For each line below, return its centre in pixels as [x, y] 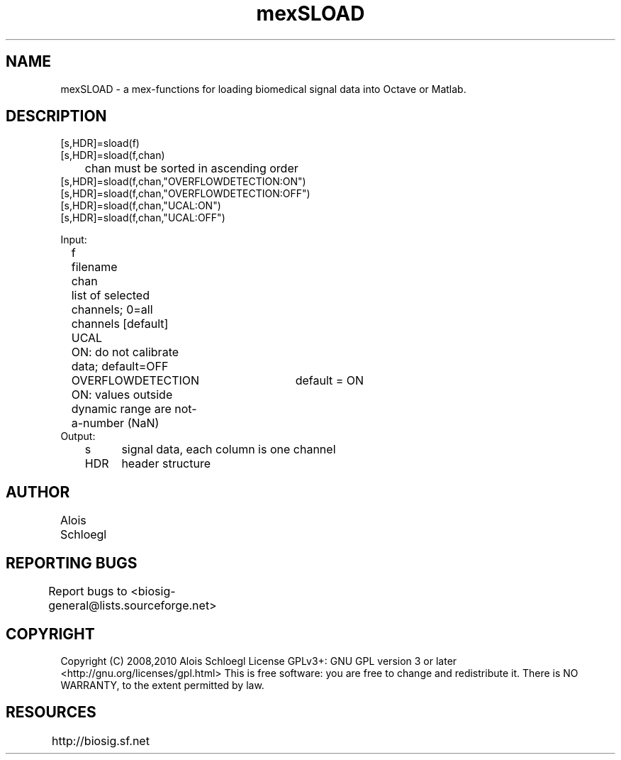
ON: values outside [122, 395]
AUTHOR [38, 492]
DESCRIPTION [56, 116]
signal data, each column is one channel [229, 450]
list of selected [110, 296]
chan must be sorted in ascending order [191, 169]
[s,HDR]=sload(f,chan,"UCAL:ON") [141, 206]
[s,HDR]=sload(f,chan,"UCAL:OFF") [143, 218]
